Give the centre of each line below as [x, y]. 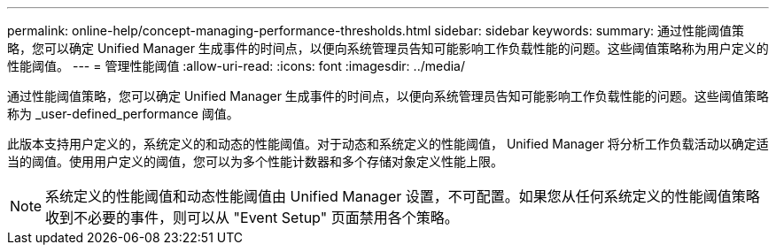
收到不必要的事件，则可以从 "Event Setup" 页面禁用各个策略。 [252, 218]
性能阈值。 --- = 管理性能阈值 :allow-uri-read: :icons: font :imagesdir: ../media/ [237, 66]
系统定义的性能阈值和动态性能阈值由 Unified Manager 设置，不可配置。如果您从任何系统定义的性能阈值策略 [403, 196]
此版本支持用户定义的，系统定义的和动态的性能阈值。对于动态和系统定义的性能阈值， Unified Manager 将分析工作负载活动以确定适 [388, 144]
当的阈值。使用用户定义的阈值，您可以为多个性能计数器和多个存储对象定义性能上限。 [255, 161]
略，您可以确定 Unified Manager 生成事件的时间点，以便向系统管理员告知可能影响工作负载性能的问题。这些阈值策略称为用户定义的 [388, 48]
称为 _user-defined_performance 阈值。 [123, 114]
